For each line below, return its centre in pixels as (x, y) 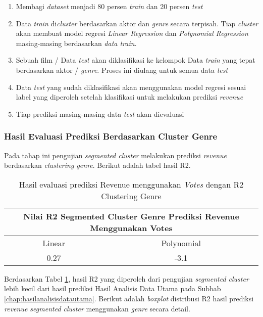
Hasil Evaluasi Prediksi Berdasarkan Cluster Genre (111, 136)
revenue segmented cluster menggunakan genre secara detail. (97, 308)
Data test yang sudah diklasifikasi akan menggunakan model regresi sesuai (131, 87)
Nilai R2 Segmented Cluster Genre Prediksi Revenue (131, 216)
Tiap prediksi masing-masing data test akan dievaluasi (100, 114)
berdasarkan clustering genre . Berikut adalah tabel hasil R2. (97, 165)
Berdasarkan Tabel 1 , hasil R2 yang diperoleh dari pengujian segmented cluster (126, 278)
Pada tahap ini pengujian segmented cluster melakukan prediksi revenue (115, 155)
